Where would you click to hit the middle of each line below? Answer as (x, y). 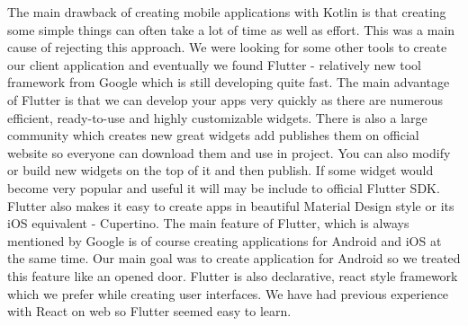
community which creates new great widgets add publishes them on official (213, 135)
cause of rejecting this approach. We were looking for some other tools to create (227, 47)
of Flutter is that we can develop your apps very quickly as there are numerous (225, 99)
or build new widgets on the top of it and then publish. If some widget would (220, 170)
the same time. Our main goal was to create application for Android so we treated (234, 258)
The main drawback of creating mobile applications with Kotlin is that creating (227, 12)
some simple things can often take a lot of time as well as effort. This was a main (231, 29)
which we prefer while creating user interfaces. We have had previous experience (228, 293)
